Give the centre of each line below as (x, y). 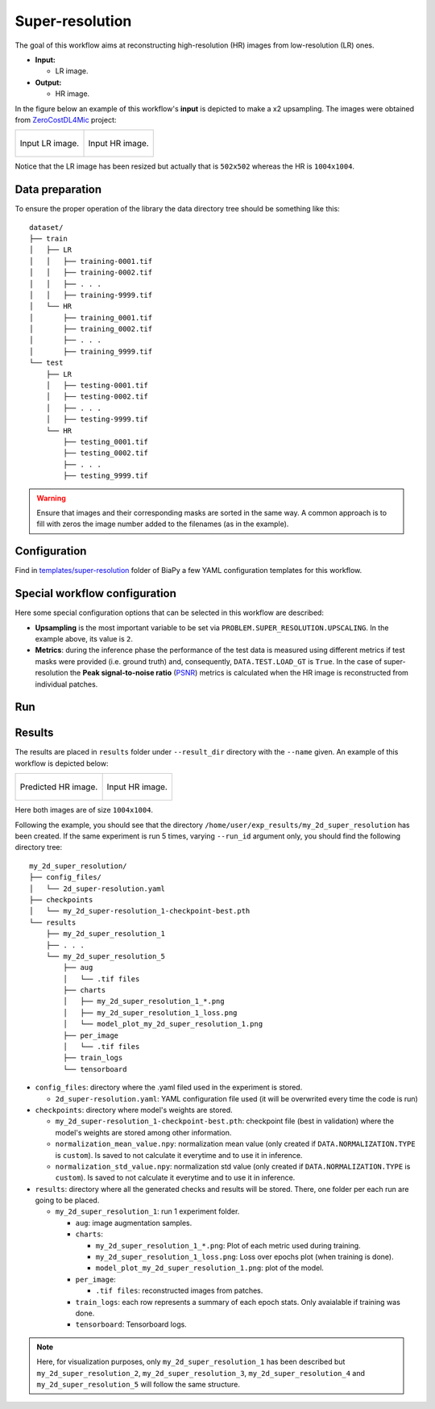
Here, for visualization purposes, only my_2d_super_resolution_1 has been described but (191, 1362)
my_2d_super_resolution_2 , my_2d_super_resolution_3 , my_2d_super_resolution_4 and (201, 1373)
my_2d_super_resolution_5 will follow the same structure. (139, 1384)
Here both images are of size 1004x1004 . (84, 810)
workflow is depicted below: (62, 763)
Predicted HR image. (59, 787)
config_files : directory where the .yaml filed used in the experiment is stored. (169, 1087)
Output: (48, 82)
